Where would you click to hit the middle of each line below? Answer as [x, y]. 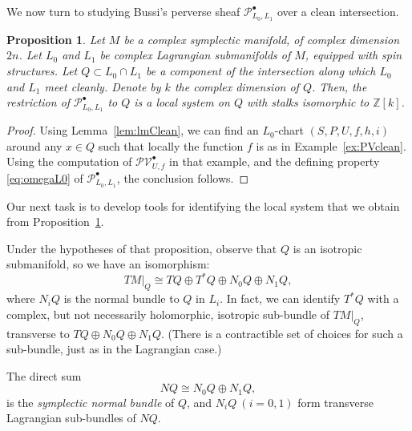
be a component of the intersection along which [261, 71]
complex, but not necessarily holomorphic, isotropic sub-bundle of [168, 314]
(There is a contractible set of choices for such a [285, 333]
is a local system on [182, 102]
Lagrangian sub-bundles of [71, 418]
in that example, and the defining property [275, 161]
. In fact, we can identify [280, 298]
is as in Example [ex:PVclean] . [331, 145]
